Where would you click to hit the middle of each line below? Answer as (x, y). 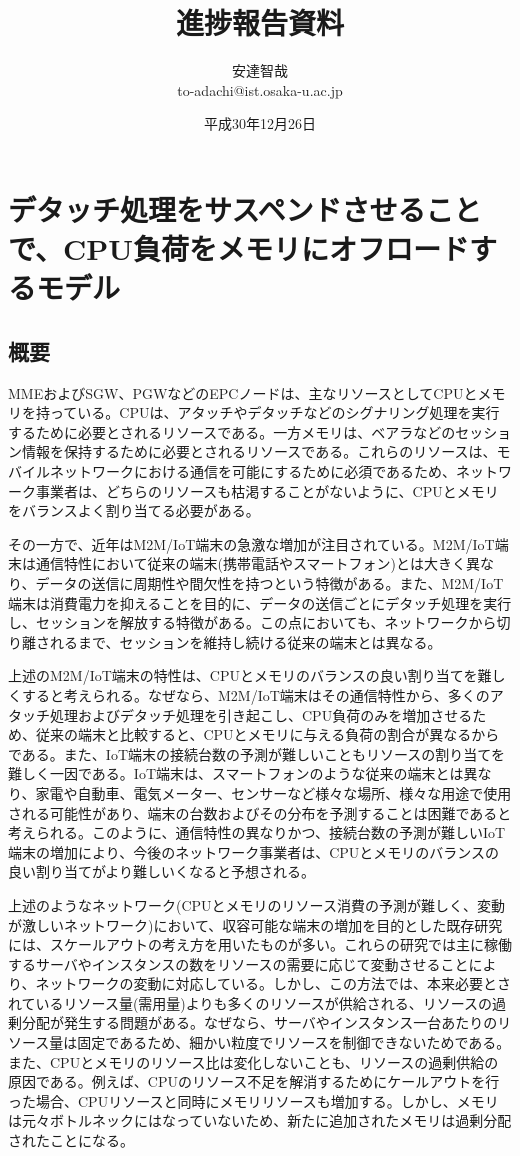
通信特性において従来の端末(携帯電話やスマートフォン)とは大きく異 (258, 563)
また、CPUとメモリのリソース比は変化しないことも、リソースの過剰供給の (253, 1061)
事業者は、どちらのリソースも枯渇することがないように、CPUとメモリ (267, 490)
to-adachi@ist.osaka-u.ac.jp (260, 89)
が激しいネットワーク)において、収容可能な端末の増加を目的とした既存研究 (255, 924)
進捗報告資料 (259, 22)
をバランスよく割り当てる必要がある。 (134, 510)
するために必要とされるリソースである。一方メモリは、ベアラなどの (232, 431)
